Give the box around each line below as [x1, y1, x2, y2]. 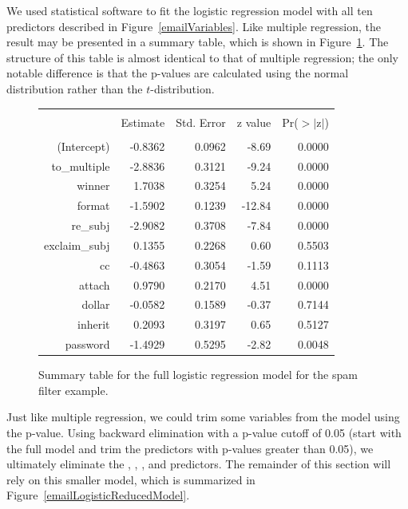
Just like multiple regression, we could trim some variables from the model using [6, 408, 400, 425]
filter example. [38, 381, 109, 398]
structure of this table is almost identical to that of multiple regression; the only [6, 49, 399, 65]
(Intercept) [57, 137, 110, 154]
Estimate [121, 113, 165, 130]
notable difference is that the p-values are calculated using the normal [6, 65, 349, 81]
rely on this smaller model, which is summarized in [6, 471, 255, 487]
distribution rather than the [6, 80, 143, 97]
